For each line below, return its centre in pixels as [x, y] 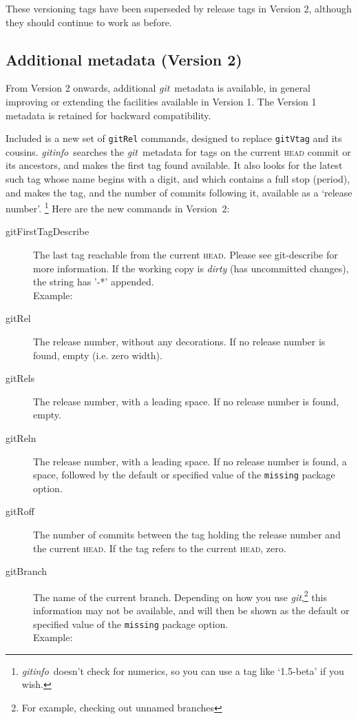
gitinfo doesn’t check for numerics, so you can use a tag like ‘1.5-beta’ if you [183, 670]
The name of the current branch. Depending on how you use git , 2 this [180, 596]
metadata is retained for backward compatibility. [108, 115]
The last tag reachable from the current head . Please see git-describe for [186, 255]
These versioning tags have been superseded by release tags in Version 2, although [179, 8]
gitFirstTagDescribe [48, 231]
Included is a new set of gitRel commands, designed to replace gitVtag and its [174, 138]
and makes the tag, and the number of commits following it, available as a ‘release [179, 192]
